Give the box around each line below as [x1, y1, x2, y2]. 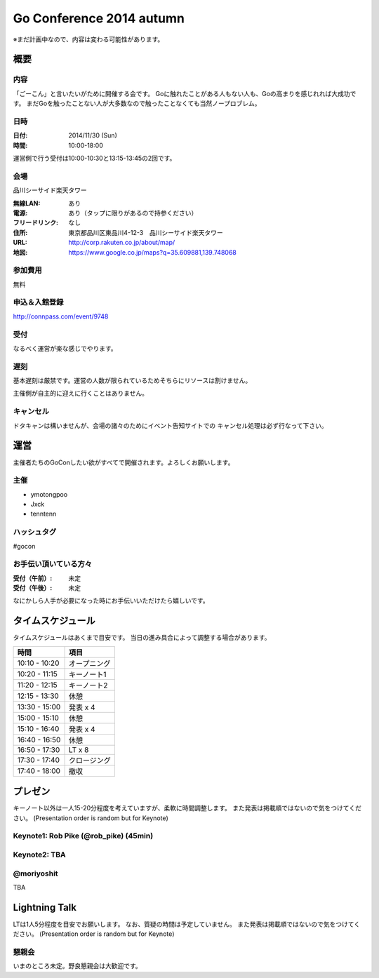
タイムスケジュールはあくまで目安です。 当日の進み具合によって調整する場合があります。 [13, 634, 271, 642]
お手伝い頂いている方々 [13, 559, 93, 569]
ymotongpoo [30, 490, 68, 498]
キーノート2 [68, 681, 108, 690]
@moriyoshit [13, 869, 59, 878]
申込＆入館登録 [13, 297, 64, 307]
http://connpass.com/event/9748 [13, 312, 109, 321]
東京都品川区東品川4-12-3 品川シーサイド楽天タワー [68, 228, 224, 236]
